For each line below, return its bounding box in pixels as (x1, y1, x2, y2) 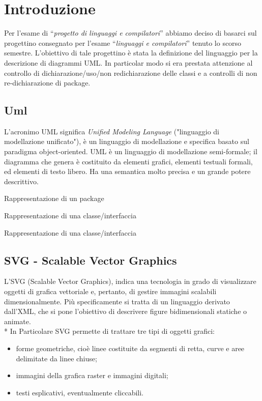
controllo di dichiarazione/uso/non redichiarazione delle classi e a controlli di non (4, 67, 257, 78)
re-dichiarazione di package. (4, 77, 91, 88)
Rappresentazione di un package (4, 193, 104, 204)
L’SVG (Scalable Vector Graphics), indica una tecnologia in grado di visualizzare (4, 276, 256, 287)
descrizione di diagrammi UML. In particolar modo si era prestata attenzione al (4, 57, 253, 68)
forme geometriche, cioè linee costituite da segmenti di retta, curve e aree (16, 343, 245, 353)
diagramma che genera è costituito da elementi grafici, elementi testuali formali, (4, 156, 253, 166)
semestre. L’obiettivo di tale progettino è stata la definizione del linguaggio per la (4, 47, 258, 58)
